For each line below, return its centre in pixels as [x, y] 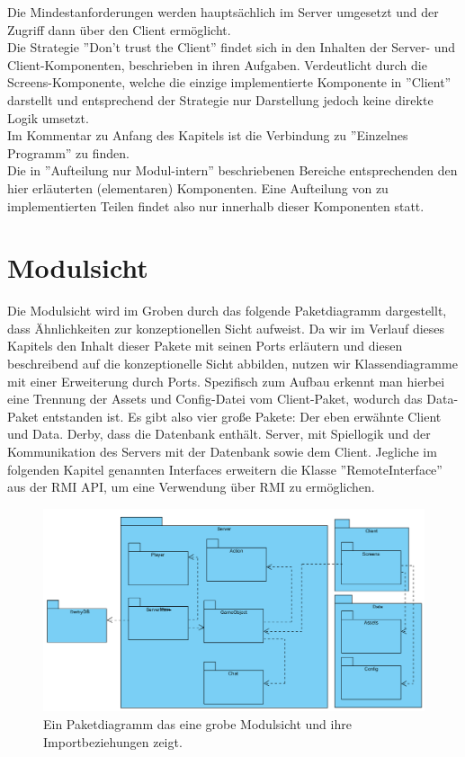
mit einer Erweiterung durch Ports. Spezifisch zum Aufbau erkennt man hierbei [226, 381]
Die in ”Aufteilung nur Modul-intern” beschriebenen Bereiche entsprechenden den [232, 170]
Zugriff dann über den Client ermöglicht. [119, 29]
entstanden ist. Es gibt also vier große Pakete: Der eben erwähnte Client [242, 416]
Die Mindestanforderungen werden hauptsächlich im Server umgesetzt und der [223, 12]
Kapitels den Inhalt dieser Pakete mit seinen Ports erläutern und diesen [205, 346]
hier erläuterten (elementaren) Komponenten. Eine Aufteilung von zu [198, 187]
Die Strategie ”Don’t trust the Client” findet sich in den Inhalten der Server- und [232, 47]
